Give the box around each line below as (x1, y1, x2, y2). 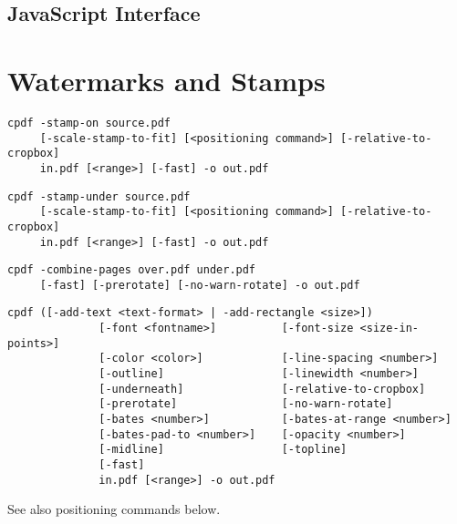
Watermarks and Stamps (7, 61, 326, 98)
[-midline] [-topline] (99, 443, 348, 457)
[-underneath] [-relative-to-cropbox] (99, 382, 426, 396)
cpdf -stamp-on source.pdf (7, 116, 171, 129)
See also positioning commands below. (7, 499, 221, 519)
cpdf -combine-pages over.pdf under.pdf (7, 263, 256, 277)
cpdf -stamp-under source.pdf (7, 190, 191, 203)
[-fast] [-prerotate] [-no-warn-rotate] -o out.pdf (39, 278, 360, 292)
